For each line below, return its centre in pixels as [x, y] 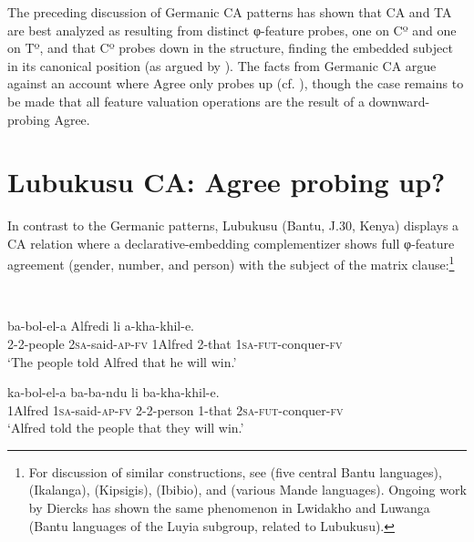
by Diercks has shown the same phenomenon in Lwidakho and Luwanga [229, 508]
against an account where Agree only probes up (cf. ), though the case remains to [236, 83]
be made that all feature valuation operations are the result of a [186, 101]
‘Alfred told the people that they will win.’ [126, 428]
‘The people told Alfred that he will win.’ [122, 361]
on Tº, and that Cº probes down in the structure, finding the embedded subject [230, 48]
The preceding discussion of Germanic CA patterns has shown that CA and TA [230, 12]
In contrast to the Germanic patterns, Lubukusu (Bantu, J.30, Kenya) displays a [233, 225]
